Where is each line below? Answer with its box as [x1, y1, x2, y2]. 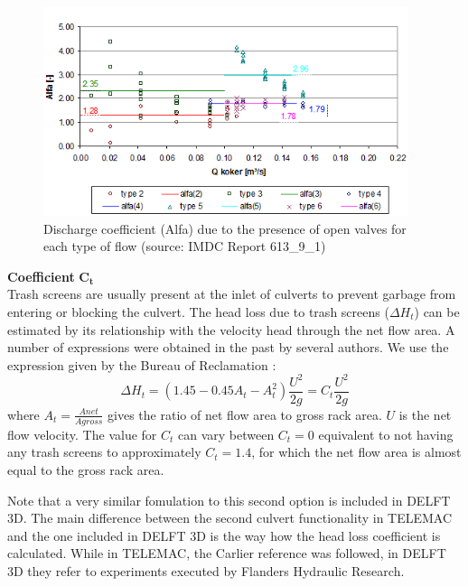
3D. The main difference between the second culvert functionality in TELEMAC [7, 508, 453, 527]
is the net [398, 405, 452, 423]
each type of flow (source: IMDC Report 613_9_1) [43, 237, 326, 256]
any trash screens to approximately [7, 442, 201, 461]
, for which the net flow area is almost [251, 442, 462, 461]
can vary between [177, 424, 275, 443]
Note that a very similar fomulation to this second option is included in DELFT [7, 490, 451, 509]
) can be [414, 302, 460, 321]
